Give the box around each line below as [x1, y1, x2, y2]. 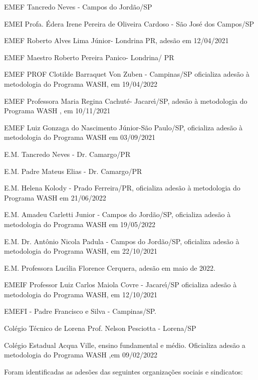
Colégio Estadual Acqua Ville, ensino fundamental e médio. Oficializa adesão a [4, 339, 245, 350]
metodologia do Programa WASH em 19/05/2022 [4, 219, 156, 229]
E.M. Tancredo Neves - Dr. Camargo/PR [4, 148, 131, 159]
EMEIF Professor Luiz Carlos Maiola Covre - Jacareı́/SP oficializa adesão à [4, 279, 237, 290]
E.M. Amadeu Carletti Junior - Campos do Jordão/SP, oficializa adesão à [4, 209, 231, 220]
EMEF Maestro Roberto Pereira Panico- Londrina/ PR [4, 52, 174, 62]
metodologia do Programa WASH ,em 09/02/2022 [4, 349, 157, 360]
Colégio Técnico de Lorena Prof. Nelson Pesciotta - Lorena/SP [4, 323, 196, 333]
